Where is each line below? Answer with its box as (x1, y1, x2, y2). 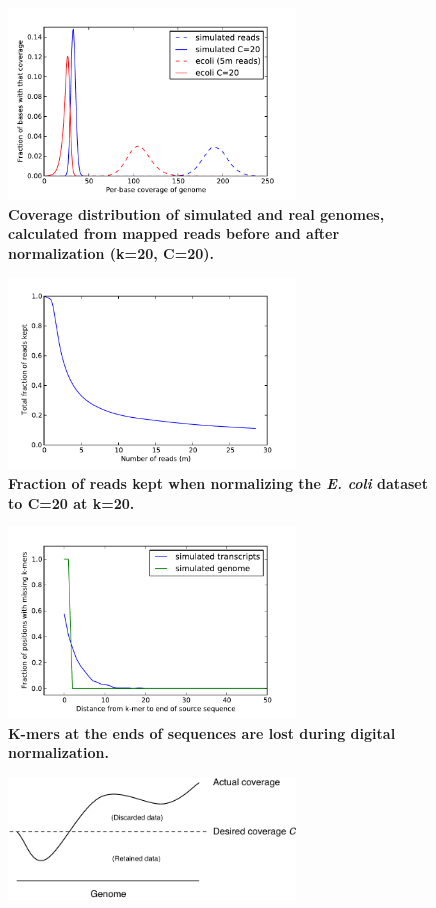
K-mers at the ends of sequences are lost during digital (8, 722, 396, 743)
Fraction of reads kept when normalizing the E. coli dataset (8, 472, 428, 493)
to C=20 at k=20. (8, 492, 135, 513)
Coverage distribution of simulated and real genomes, (8, 203, 385, 224)
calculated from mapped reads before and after (8, 223, 340, 244)
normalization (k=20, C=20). (8, 242, 215, 263)
